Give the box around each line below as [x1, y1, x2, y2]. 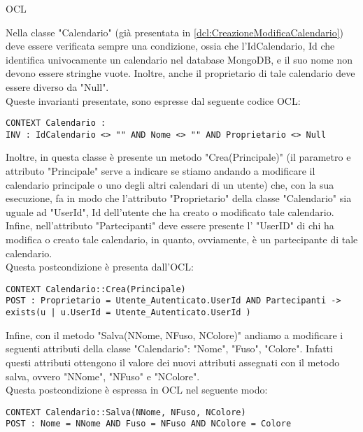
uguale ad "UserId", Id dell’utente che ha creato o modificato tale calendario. [6, 204, 334, 219]
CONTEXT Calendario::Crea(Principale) [6, 284, 186, 294]
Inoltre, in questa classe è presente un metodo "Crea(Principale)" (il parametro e [6, 150, 351, 164]
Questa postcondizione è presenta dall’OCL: [6, 259, 194, 274]
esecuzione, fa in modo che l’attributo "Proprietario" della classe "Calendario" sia [6, 191, 352, 206]
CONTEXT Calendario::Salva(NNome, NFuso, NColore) [6, 407, 246, 417]
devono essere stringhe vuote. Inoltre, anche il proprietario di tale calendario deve [6, 66, 355, 80]
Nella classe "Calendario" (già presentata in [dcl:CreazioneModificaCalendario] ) [6, 24, 343, 39]
